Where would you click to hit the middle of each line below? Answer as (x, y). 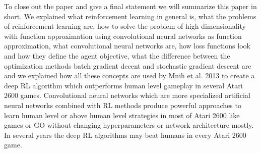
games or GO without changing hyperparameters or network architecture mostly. (129, 125)
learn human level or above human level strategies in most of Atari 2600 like (122, 115)
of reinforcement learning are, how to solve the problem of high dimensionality (125, 26)
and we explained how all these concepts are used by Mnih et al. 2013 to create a (129, 75)
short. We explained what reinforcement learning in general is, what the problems (130, 16)
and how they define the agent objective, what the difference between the (117, 55)
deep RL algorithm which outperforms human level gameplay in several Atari (123, 85)
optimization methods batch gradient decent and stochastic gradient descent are (128, 65)
